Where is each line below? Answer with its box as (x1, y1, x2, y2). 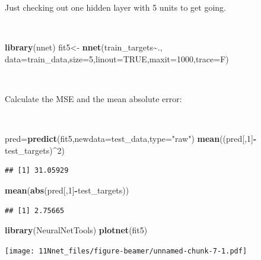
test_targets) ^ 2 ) (5, 144, 65, 156)
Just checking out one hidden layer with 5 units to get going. (5, 1, 226, 13)
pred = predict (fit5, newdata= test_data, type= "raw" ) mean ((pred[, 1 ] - (5, 132, 257, 145)
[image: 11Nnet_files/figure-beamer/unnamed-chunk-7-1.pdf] (5, 246, 247, 255)
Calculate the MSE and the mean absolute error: (5, 92, 182, 104)
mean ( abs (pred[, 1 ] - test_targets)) (5, 183, 129, 196)
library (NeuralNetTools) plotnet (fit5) (5, 224, 148, 236)
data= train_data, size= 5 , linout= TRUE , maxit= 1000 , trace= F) (5, 52, 229, 65)
